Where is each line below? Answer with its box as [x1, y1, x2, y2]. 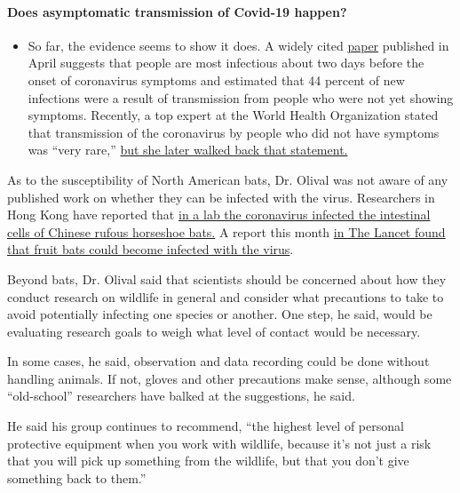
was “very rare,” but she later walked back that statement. [28, 140, 348, 159]
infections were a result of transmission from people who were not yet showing [28, 88, 454, 107]
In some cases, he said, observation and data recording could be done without [7, 352, 430, 370]
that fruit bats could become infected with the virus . [7, 240, 294, 258]
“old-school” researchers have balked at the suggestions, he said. [7, 386, 355, 405]
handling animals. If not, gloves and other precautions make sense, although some [7, 369, 452, 387]
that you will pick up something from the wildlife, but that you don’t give [7, 451, 409, 470]
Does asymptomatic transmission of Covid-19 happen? [7, 2, 347, 20]
